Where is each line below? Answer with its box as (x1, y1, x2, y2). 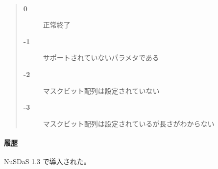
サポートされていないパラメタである (43, 52, 159, 63)
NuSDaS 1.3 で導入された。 (4, 156, 91, 167)
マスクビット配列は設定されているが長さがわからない (43, 118, 215, 128)
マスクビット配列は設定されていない (43, 85, 160, 96)
